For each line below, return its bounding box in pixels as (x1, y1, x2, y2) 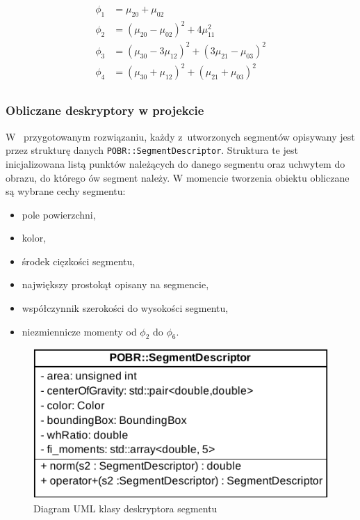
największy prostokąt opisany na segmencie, (22, 277, 209, 292)
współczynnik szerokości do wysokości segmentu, (22, 301, 229, 315)
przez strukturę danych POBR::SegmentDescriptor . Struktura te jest (6, 143, 298, 157)
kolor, (22, 230, 47, 245)
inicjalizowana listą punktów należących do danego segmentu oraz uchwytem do (6, 156, 345, 171)
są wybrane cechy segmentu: (6, 184, 126, 198)
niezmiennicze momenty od (22, 324, 137, 338)
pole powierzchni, (22, 207, 96, 221)
